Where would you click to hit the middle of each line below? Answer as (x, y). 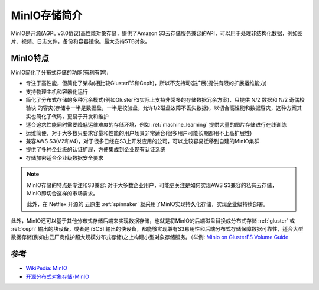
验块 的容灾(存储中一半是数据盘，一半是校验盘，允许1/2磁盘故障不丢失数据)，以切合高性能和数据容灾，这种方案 (161, 108)
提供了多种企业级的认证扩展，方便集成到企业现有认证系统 (95, 149)
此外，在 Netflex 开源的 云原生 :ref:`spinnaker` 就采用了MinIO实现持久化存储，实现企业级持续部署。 (148, 204)
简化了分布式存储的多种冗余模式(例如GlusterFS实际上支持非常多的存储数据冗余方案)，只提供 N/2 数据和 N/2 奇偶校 (165, 100)
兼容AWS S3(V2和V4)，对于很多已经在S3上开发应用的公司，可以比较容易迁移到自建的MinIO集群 (143, 141)
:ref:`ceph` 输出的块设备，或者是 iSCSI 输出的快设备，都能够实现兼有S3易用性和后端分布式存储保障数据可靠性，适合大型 (157, 229)
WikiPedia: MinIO (46, 268)
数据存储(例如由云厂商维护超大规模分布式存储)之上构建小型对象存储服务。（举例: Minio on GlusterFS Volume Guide (150, 237)
